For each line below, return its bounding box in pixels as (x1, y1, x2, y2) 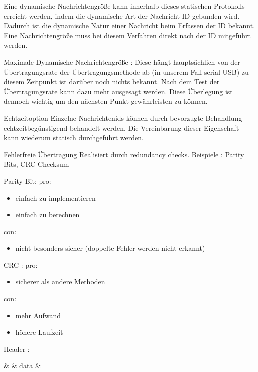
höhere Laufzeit (15, 327, 63, 337)
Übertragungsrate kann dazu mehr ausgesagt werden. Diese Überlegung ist (4, 86, 233, 96)
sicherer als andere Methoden (15, 276, 105, 287)
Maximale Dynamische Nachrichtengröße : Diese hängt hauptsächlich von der (4, 56, 240, 67)
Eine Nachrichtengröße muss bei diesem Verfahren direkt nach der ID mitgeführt (4, 30, 251, 40)
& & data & (4, 360, 41, 371)
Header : (4, 343, 30, 354)
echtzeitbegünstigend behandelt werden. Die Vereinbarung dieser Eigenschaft (4, 122, 239, 133)
